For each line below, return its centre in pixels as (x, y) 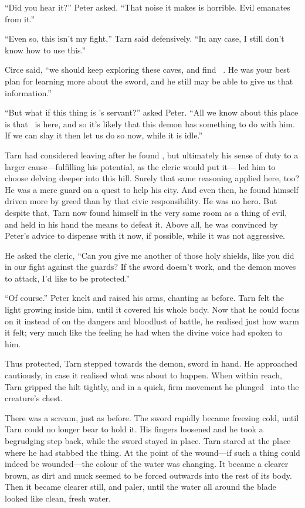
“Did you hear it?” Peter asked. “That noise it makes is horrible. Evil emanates (148, 7)
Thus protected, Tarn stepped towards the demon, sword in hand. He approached (151, 363)
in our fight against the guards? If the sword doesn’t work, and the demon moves (150, 267)
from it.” (20, 18)
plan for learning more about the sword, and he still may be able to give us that (149, 81)
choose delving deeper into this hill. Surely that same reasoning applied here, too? (152, 178)
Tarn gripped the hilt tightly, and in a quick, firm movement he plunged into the (152, 386)
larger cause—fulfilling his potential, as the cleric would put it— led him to (140, 166)
